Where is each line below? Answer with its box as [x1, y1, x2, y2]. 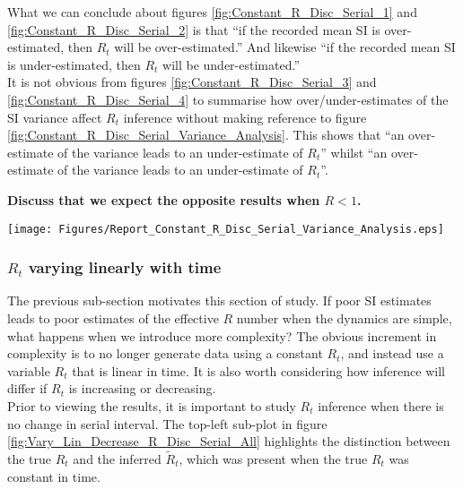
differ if [7, 379, 48, 398]
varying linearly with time [28, 256, 222, 279]
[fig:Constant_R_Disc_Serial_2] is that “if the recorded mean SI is [7, 20, 380, 39]
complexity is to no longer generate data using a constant [7, 344, 323, 363]
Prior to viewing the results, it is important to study [7, 396, 296, 415]
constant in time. [7, 467, 100, 485]
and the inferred [73, 449, 162, 468]
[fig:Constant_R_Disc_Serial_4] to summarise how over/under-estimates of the [7, 90, 449, 108]
